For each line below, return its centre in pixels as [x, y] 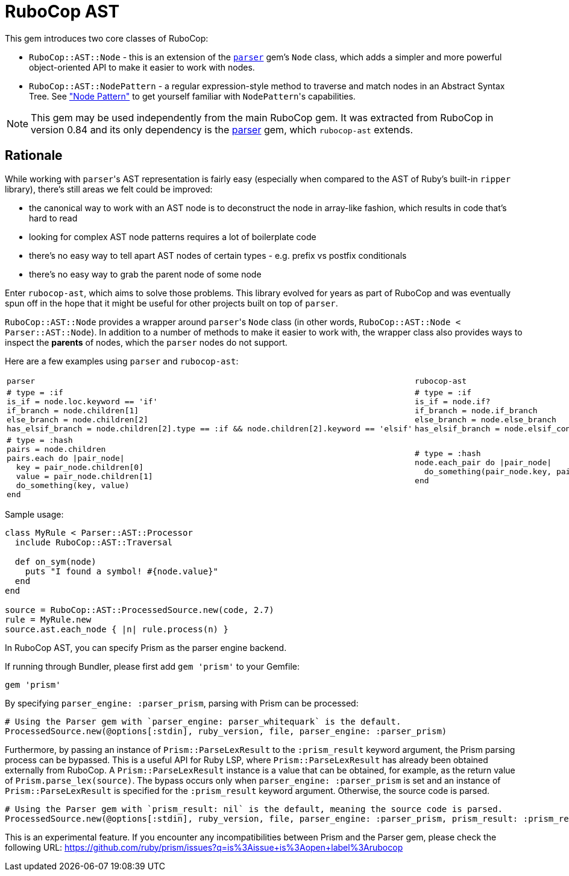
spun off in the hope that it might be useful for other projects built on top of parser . [171, 303]
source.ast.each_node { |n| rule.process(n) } [117, 629]
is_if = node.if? [453, 401]
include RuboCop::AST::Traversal [94, 542]
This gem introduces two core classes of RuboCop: [107, 38]
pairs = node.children [56, 449]
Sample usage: [34, 514]
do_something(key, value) [73, 485]
